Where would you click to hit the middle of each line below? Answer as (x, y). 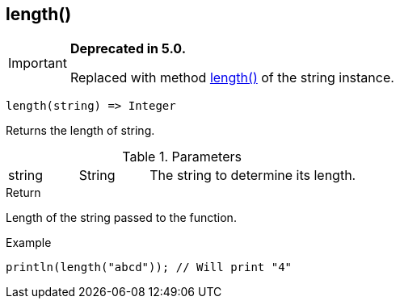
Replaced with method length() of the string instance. (232, 78)
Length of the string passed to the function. (121, 218)
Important (38, 63)
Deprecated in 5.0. (128, 49)
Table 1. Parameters (182, 157)
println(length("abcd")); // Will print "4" (149, 267)
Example (29, 243)
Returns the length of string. (80, 131)
